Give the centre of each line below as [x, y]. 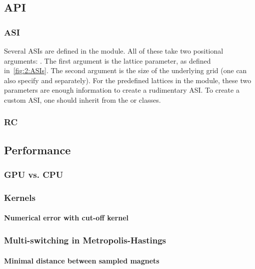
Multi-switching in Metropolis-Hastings [85, 240]
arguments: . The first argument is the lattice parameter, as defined [107, 60]
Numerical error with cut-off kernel [66, 218]
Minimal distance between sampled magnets [82, 260]
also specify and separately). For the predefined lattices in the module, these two [128, 80]
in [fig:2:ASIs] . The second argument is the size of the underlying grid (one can [125, 70]
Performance [37, 150]
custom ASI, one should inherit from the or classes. [82, 99]
